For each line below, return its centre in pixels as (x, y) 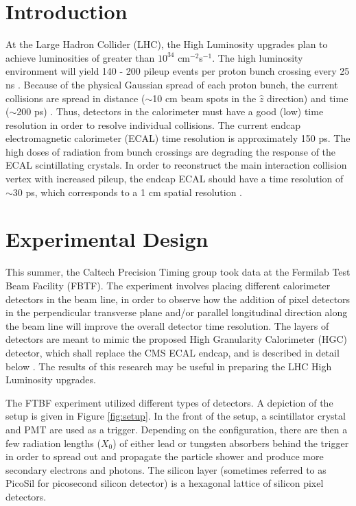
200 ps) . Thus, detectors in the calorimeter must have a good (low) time (170, 111)
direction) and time (308, 98)
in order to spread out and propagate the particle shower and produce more (165, 456)
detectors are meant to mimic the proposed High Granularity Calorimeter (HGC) (176, 339)
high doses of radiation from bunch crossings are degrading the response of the (171, 151)
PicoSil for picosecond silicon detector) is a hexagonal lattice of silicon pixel (165, 483)
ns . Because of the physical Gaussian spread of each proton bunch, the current (172, 84)
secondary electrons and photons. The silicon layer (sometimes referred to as (166, 469)
